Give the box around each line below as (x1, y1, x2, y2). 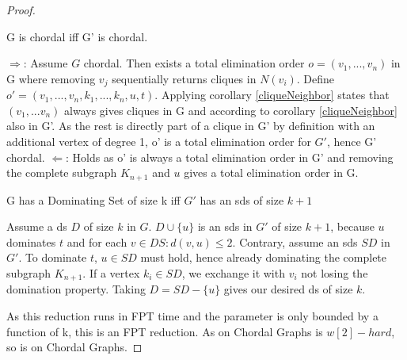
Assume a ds (6, 218, 67, 235)
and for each (67, 233, 127, 250)
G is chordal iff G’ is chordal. (6, 28, 148, 44)
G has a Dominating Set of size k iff (6, 191, 181, 208)
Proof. (6, 2, 36, 17)
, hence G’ (326, 133, 377, 150)
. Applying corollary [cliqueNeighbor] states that (154, 86, 390, 103)
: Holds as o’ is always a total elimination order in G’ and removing (66, 148, 394, 165)
